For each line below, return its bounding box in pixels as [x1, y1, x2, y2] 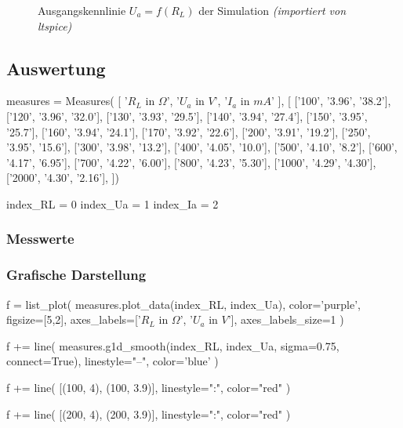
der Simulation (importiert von [198, 2, 347, 18]
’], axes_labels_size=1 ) [227, 311, 344, 328]
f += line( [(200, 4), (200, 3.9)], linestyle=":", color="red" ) [6, 405, 291, 422]
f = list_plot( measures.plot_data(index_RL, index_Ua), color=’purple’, [6, 296, 361, 312]
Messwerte [6, 229, 74, 248]
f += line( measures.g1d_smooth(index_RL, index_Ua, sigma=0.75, [6, 337, 339, 354]
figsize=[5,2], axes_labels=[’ [6, 311, 141, 328]
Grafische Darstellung [6, 265, 147, 285]
